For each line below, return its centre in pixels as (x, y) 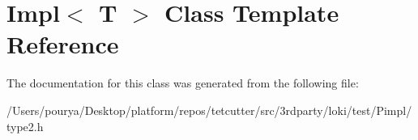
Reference (63, 44)
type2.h (25, 126)
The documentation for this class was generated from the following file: (183, 83)
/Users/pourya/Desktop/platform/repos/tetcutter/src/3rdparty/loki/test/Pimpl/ (209, 110)
